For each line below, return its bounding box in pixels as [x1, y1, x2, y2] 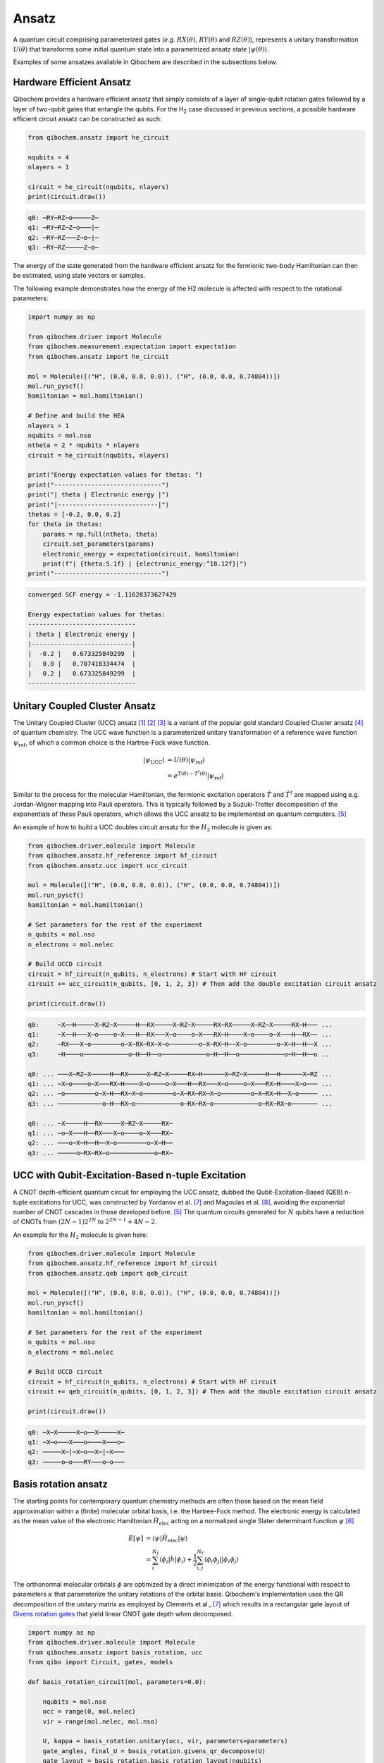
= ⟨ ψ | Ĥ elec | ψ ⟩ [145, 1535, 188, 1544]
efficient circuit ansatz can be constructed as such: [13, 115, 162, 123]
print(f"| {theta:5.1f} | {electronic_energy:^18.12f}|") [42, 560, 247, 568]
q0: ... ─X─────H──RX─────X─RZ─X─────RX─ [27, 1119, 173, 1128]
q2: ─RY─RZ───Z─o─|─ [27, 233, 99, 241]
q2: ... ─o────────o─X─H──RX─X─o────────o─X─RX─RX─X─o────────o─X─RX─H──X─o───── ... [27, 1090, 333, 1098]
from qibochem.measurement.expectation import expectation [27, 343, 236, 350]
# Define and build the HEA [27, 412, 125, 420]
